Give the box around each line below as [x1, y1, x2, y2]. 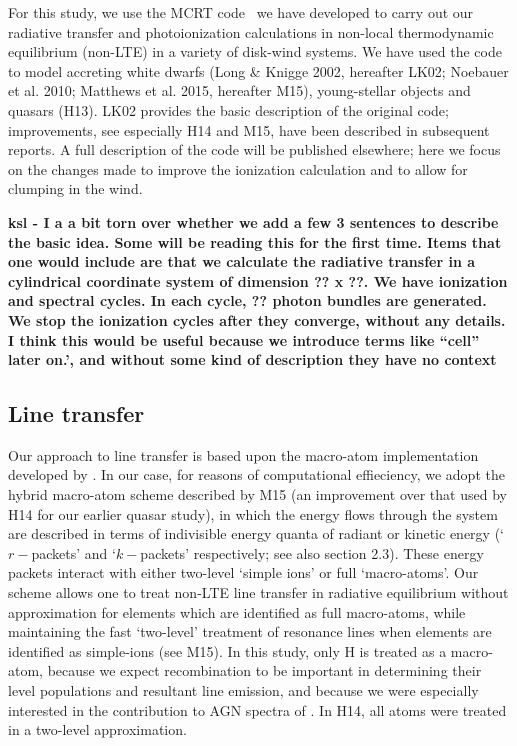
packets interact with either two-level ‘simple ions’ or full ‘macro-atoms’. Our [8, 562, 479, 583]
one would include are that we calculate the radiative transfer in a [8, 251, 476, 272]
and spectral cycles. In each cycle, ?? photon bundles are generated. [8, 290, 487, 311]
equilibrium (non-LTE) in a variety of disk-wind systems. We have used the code [8, 41, 502, 62]
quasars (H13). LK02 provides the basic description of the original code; [8, 99, 449, 120]
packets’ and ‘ [31, 542, 116, 563]
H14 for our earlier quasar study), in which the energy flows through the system [8, 503, 498, 524]
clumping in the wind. [8, 178, 143, 199]
